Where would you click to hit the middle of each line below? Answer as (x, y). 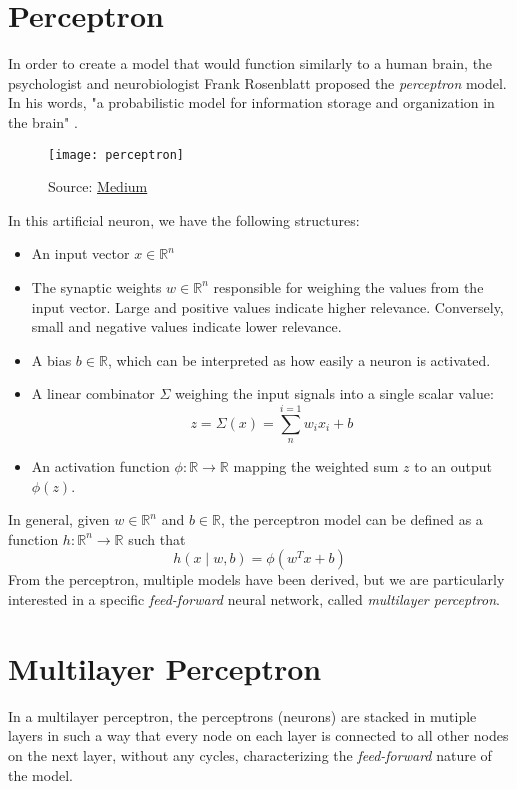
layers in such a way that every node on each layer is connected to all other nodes (258, 735)
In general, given (59, 519)
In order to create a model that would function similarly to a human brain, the (250, 63)
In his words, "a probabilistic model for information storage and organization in (251, 102)
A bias (51, 359)
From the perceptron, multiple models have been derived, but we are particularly (256, 579)
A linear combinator (93, 393)
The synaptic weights (96, 286)
